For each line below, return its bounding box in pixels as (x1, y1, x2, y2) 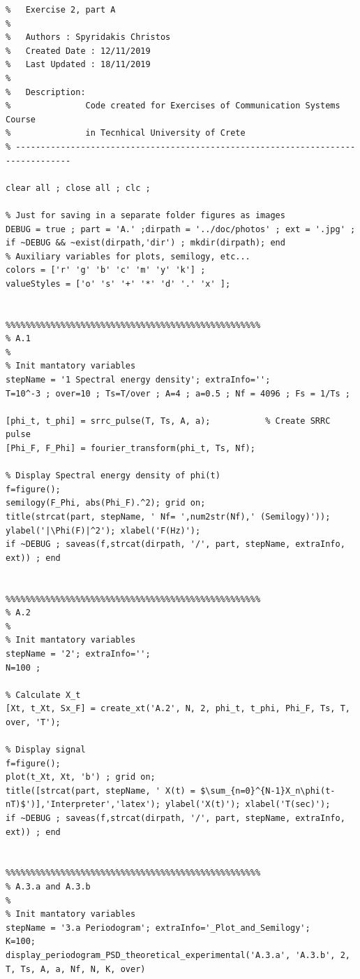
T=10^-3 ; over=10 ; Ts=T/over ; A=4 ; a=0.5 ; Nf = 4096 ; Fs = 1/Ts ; (6, 388, 350, 399)
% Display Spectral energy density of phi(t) (6, 471, 220, 481)
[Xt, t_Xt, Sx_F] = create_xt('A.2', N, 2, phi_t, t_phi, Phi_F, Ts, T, (6, 703, 350, 714)
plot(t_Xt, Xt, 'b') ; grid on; (6, 772, 156, 783)
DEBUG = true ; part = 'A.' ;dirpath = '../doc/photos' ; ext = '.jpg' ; (6, 224, 356, 234)
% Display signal (6, 745, 86, 755)
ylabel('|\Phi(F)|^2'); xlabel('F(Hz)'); (6, 525, 201, 536)
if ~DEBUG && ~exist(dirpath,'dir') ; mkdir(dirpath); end (6, 238, 285, 248)
